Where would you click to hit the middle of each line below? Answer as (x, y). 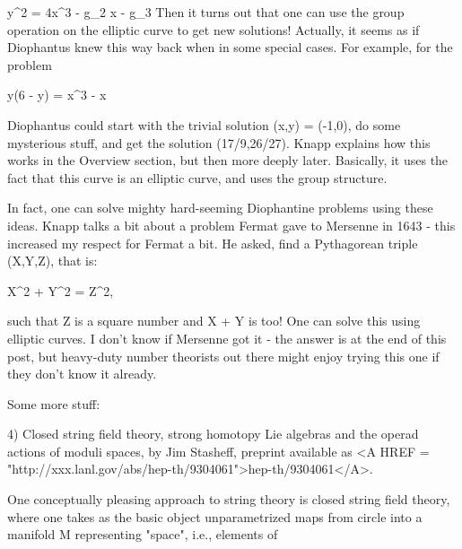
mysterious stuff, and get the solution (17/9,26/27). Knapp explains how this (219, 142)
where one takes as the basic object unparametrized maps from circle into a (215, 516)
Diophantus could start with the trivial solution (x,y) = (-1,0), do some (204, 124)
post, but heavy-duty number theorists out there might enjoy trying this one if (223, 356)
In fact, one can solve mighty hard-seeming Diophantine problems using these (220, 208)
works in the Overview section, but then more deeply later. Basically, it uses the (228, 160)
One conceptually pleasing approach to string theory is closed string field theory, (229, 499)
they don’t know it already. (82, 374)
